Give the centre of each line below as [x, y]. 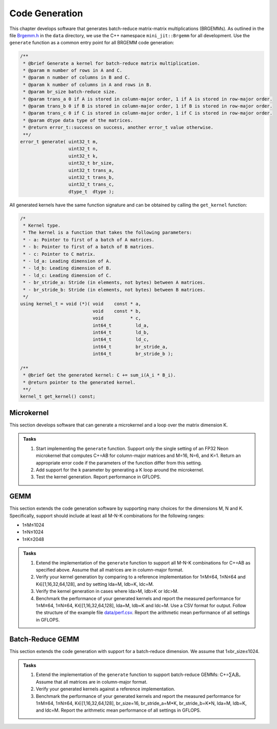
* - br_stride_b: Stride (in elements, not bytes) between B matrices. [114, 290]
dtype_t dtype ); [91, 192]
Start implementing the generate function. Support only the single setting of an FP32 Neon [132, 448]
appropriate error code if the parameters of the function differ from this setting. [119, 463]
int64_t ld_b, [121, 332]
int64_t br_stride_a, [130, 347]
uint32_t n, [84, 149]
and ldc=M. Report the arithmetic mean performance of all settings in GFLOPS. [118, 710]
